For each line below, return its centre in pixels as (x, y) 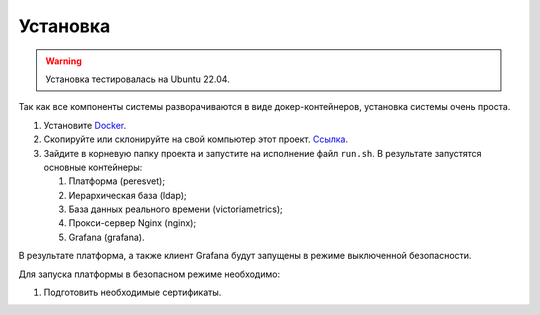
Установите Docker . (85, 125)
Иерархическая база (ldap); (127, 195)
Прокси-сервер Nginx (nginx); (132, 223)
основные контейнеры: (93, 167)
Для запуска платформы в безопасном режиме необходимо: (149, 274)
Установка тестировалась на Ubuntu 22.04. (137, 79)
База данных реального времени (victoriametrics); (176, 209)
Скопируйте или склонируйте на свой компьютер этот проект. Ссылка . (196, 139)
